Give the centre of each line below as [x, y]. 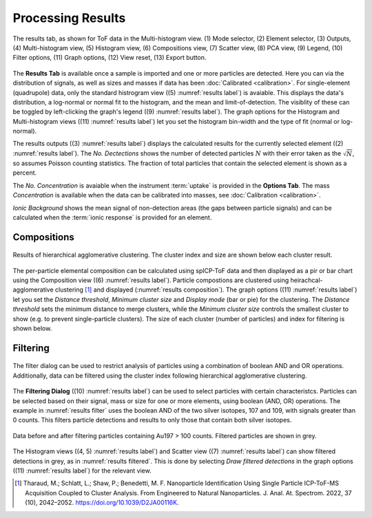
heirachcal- [307, 280]
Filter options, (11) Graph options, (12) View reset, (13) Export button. [110, 58]
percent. [25, 173]
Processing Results [69, 18]
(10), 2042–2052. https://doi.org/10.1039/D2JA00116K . [102, 503]
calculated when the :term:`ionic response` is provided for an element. [112, 217]
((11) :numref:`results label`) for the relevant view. [82, 471]
